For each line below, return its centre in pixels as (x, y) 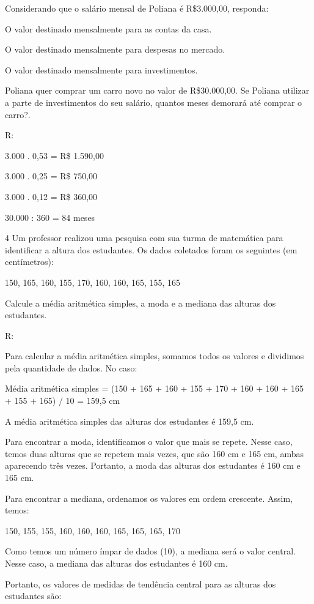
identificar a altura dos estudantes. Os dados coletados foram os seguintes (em (151, 249)
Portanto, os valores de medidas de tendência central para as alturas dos (141, 583)
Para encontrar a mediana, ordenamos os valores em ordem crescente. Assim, (149, 498)
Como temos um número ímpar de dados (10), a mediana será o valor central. (150, 551)
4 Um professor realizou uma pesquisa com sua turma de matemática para (144, 238)
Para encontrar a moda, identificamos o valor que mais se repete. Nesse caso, (149, 442)
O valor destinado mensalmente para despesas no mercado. (115, 49)
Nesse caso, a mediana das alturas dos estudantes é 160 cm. (116, 563)
